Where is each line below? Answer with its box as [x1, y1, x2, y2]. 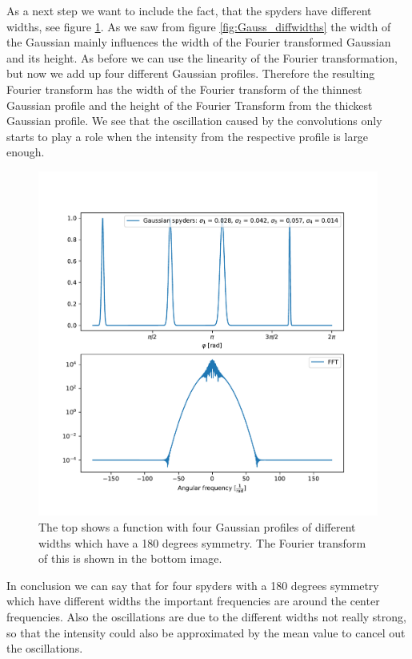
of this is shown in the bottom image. [38, 550, 222, 567]
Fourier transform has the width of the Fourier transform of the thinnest [6, 80, 362, 97]
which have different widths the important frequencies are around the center [6, 592, 380, 609]
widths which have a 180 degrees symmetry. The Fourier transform [38, 534, 366, 551]
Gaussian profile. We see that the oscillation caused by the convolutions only [6, 112, 382, 129]
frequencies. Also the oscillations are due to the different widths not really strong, [6, 608, 406, 625]
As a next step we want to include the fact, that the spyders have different [6, 2, 372, 18]
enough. [6, 144, 45, 160]
